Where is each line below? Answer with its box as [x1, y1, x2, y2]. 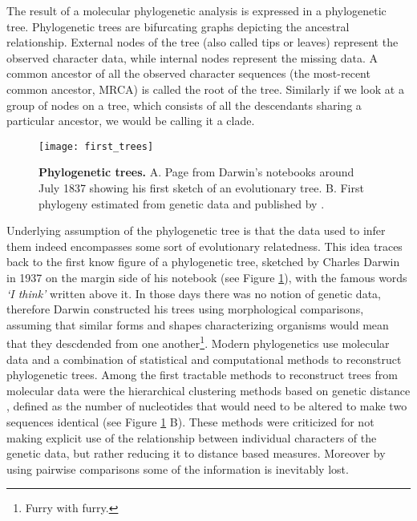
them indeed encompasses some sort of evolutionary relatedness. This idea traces [6, 237, 403, 254]
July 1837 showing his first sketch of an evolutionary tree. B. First [38, 180, 364, 196]
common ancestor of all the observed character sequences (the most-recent [6, 65, 370, 82]
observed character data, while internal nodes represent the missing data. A [6, 49, 378, 66]
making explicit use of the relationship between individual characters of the [6, 429, 377, 446]
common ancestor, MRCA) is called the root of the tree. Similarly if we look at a [6, 80, 404, 97]
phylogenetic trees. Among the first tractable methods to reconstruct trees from [6, 366, 398, 383]
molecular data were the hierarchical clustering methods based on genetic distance [6, 382, 411, 398]
